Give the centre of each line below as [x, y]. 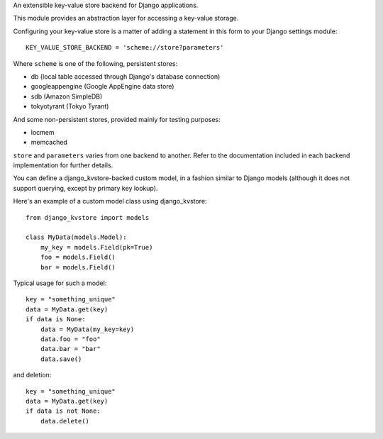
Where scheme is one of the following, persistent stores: [95, 63]
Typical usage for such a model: [60, 283]
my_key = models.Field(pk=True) [96, 247]
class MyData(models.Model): [76, 237]
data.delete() [65, 421]
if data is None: [56, 319]
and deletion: [32, 375]
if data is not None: [63, 411]
